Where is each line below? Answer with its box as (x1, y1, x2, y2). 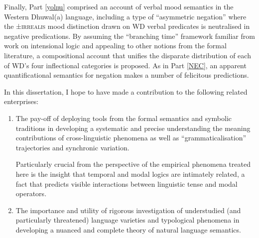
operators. (15, 188, 47, 199)
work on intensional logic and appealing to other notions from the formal (4, 40, 227, 51)
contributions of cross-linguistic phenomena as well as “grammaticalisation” (15, 132, 247, 143)
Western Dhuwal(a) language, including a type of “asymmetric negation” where (4, 11, 247, 21)
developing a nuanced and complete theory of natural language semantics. (15, 224, 241, 235)
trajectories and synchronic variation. (15, 142, 129, 152)
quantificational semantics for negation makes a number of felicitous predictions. (4, 70, 249, 80)
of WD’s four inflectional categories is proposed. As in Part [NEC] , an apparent (4, 60, 247, 70)
